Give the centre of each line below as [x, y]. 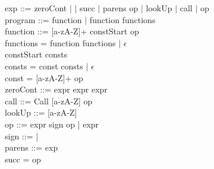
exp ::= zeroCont [36, 8]
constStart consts [36, 54]
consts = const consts [44, 66]
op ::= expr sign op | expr [52, 124]
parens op [121, 8]
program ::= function [43, 19]
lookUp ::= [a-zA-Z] [41, 112]
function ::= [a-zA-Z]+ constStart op [72, 31]
